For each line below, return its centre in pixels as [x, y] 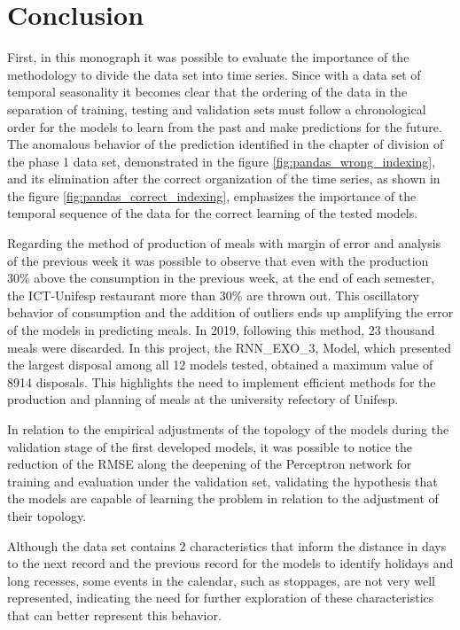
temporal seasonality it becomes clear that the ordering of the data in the [207, 92]
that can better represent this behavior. [114, 614]
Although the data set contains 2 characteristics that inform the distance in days [227, 545]
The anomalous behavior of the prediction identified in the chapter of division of [226, 144]
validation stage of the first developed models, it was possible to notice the [210, 446]
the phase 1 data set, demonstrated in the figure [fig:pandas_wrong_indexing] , [222, 161]
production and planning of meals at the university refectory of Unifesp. [203, 399]
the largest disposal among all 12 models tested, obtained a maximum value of [220, 365]
